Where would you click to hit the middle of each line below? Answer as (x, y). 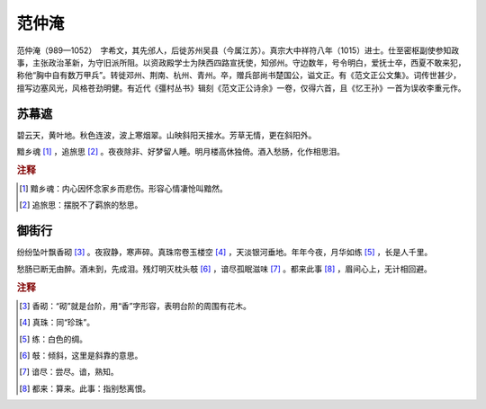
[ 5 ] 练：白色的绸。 (53, 339)
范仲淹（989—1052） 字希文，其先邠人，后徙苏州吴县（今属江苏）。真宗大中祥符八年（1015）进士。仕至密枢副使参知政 (238, 50)
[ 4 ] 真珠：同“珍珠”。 (57, 323)
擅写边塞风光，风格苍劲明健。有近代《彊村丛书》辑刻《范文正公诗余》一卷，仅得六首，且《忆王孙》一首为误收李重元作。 (241, 88)
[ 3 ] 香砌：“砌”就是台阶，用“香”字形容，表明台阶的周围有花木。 (135, 306)
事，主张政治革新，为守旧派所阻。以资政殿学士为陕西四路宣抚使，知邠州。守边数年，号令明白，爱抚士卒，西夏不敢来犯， (241, 62)
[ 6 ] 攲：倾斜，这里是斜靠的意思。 (81, 355)
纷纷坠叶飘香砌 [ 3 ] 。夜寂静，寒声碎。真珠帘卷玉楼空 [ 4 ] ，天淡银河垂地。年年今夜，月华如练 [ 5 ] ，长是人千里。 (225, 253)
